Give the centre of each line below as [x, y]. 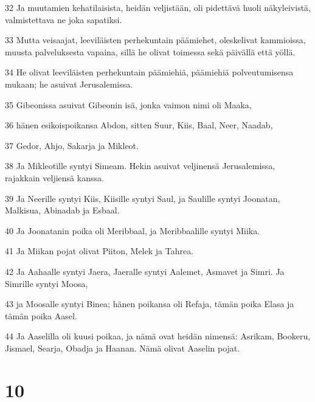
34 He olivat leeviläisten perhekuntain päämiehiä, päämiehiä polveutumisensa [149, 72]
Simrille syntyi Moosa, [47, 283]
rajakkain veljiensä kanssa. [54, 177]
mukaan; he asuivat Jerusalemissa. [69, 84]
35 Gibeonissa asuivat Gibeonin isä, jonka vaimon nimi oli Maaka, [128, 104]
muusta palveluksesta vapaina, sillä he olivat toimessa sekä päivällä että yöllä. [150, 51]
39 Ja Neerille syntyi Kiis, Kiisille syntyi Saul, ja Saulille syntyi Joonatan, [143, 198]
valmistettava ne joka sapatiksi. [64, 19]
